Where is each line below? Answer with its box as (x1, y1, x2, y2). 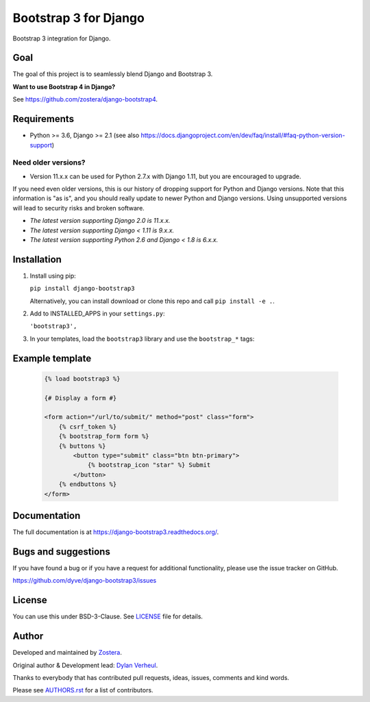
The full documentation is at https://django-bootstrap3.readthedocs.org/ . (12, 528, 219, 536)
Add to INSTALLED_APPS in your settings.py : (29, 309, 165, 318)
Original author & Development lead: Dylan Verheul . (12, 661, 158, 669)
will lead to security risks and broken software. (12, 204, 145, 212)
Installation (12, 254, 62, 265)
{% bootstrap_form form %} (58, 433, 150, 440)
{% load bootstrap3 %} (44, 374, 121, 383)
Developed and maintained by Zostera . (12, 649, 123, 657)
